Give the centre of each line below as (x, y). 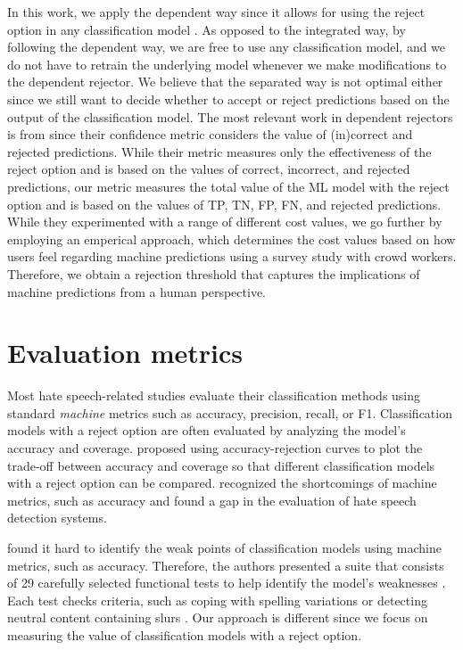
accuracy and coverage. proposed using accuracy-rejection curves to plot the (215, 448)
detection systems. (57, 518)
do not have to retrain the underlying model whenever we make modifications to (227, 64)
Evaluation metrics (125, 353)
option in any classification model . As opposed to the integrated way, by (207, 29)
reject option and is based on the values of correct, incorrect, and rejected (209, 169)
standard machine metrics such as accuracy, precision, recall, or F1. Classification (230, 412)
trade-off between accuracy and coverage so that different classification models (221, 465)
